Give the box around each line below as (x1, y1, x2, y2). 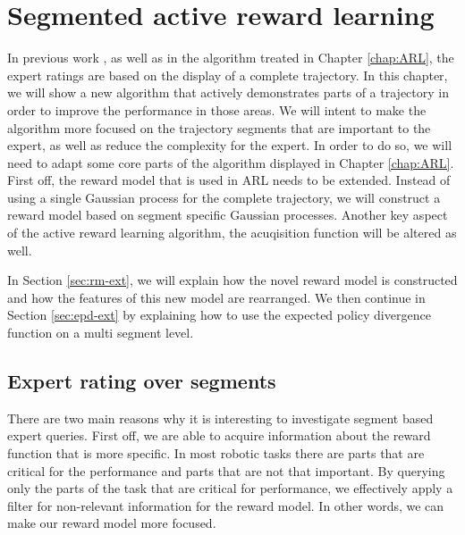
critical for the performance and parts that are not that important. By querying (7, 461, 445, 480)
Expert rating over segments (7, 367, 276, 395)
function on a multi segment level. (7, 323, 194, 342)
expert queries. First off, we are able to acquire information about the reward (7, 426, 431, 445)
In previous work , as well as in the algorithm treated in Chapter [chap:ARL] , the (7, 48, 454, 67)
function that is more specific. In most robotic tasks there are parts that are (7, 444, 425, 463)
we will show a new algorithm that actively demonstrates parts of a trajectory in (7, 83, 449, 102)
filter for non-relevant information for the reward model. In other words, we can (7, 496, 444, 514)
